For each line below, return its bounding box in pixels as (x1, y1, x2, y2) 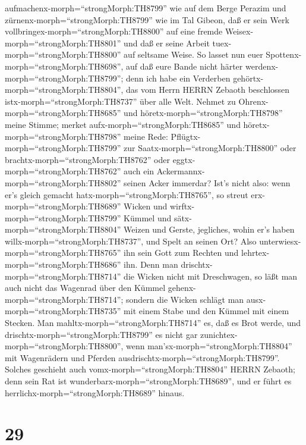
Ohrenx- (238, 95, 269, 107)
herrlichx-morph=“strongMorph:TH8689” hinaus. (5, 386, 185, 399)
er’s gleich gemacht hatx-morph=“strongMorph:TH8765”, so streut (5, 188, 248, 200)
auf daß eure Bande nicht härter (126, 59, 243, 72)
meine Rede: (124, 130, 168, 142)
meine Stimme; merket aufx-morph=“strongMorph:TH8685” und (5, 118, 241, 130)
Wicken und (124, 200, 168, 212)
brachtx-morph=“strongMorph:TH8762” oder (5, 153, 170, 165)
